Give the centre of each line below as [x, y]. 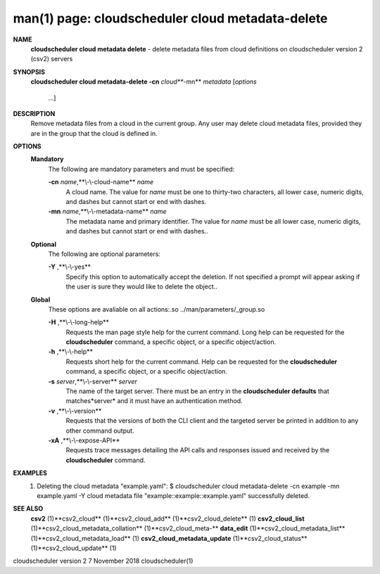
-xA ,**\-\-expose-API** [84, 440]
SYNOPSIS [29, 72]
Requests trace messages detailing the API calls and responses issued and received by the [198, 450]
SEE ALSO [28, 509]
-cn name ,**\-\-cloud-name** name [101, 182]
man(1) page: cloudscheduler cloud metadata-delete [170, 18]
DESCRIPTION [34, 113]
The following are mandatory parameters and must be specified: [141, 169]
